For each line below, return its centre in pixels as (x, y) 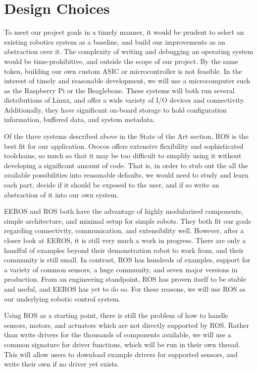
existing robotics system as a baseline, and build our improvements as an (115, 41)
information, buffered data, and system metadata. (79, 119)
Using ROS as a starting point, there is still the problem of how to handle (116, 315)
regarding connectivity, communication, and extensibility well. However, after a (124, 230)
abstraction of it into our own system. (61, 194)
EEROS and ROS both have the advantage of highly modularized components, (124, 211)
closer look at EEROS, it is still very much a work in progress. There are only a (125, 240)
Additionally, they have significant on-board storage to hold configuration (115, 109)
